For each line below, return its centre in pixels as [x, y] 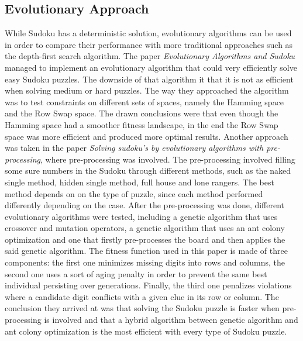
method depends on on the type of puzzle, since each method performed [134, 193]
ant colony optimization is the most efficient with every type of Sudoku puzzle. [146, 331]
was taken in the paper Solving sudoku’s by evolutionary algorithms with [134, 148]
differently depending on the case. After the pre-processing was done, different [145, 205]
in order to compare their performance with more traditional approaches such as [149, 44]
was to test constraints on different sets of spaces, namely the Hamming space [144, 101]
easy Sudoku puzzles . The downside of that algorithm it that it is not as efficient [149, 79]
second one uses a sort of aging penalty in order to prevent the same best [136, 273]
